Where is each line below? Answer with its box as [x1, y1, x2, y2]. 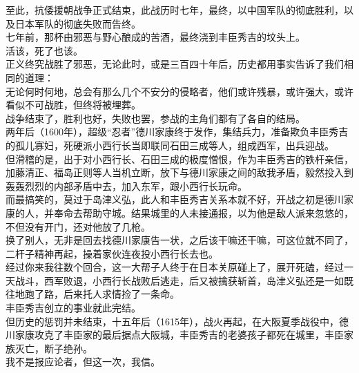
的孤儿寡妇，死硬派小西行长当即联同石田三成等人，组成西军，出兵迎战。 [6, 137, 334, 152]
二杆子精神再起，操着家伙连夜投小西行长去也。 [6, 246, 218, 260]
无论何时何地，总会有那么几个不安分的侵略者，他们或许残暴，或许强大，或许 [6, 84, 353, 98]
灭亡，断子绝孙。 [14, 341, 93, 355]
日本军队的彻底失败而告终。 [14, 16, 141, 30]
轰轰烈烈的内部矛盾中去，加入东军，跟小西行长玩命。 [6, 178, 247, 193]
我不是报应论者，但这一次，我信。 [6, 354, 160, 369]
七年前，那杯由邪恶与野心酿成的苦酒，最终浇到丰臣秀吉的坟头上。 [6, 30, 305, 44]
